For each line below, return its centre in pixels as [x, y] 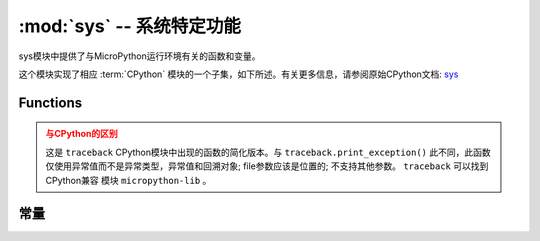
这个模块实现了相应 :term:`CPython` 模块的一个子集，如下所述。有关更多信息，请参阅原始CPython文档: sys [238, 74]
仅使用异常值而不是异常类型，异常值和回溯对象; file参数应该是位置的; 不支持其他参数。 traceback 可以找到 [267, 166]
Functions [50, 102]
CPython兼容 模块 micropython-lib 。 [128, 180]
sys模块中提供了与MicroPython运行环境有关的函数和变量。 [139, 56]
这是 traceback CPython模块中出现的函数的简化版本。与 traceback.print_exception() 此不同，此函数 [268, 152]
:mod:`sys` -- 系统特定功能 [130, 26]
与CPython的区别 [82, 134]
